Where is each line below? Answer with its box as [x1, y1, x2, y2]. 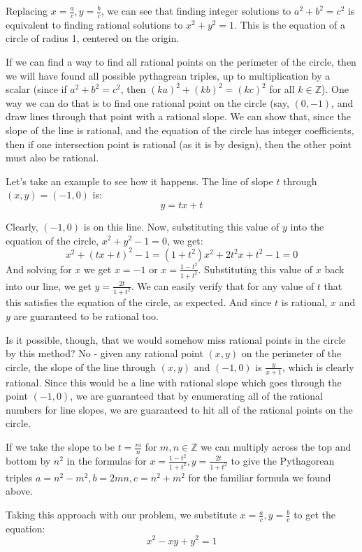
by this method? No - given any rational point [6, 346, 203, 361]
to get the [294, 507, 336, 522]
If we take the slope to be [6, 440, 115, 454]
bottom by [6, 453, 51, 467]
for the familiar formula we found [188, 470, 331, 484]
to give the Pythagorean [231, 453, 335, 467]
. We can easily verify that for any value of [131, 278, 314, 293]
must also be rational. [6, 150, 99, 165]
